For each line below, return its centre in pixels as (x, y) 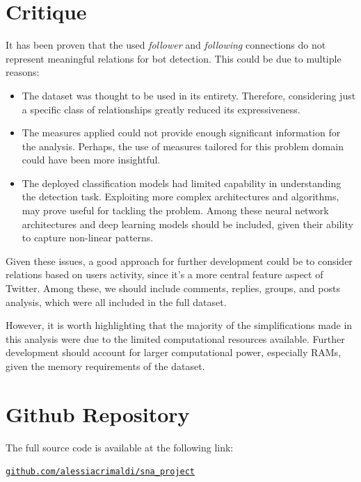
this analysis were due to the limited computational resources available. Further (175, 338)
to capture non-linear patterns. (88, 238)
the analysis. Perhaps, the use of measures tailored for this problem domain (183, 146)
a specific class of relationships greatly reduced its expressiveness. (161, 109)
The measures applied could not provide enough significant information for (181, 132)
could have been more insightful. (91, 160)
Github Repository (98, 413)
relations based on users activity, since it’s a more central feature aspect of (165, 274)
